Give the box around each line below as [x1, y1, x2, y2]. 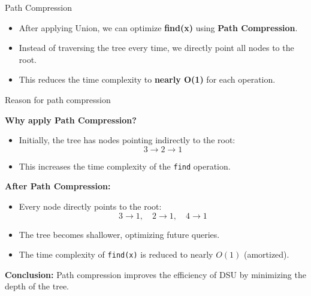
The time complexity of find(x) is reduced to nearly [19, 248, 213, 261]
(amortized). [243, 248, 289, 261]
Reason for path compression [5, 93, 111, 105]
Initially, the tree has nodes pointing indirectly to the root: [19, 134, 235, 146]
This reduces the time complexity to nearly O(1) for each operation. [19, 73, 276, 86]
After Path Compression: [5, 180, 111, 192]
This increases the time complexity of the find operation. [19, 159, 231, 172]
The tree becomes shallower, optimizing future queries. [19, 228, 220, 240]
